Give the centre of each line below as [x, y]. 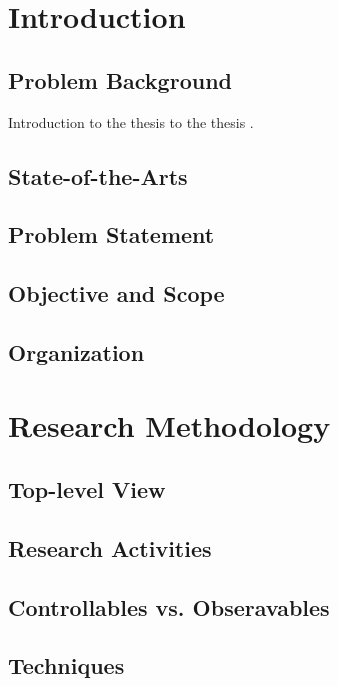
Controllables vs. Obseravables [169, 606]
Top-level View [87, 489]
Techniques [66, 665]
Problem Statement [111, 234]
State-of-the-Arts [98, 175]
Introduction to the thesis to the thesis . [131, 121]
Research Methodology [169, 425]
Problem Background [120, 79]
